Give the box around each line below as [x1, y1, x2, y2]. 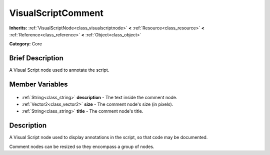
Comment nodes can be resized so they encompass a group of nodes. [9, 144, 154, 150]
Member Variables [9, 80, 68, 89]
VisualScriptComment [9, 7, 103, 18]
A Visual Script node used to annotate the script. [9, 67, 109, 73]
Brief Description [9, 54, 63, 62]
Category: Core [9, 41, 42, 47]
